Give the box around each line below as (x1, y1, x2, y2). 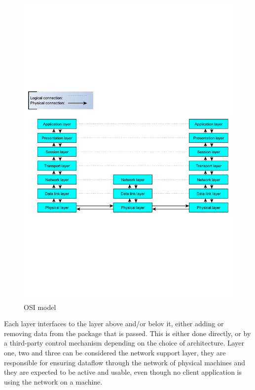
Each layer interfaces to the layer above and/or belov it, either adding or (4, 318, 224, 329)
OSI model (24, 302, 56, 312)
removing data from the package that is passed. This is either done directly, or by (4, 328, 251, 338)
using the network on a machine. (4, 376, 103, 387)
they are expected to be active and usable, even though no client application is (4, 367, 242, 377)
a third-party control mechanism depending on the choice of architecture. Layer (4, 338, 245, 348)
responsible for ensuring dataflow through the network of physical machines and (4, 357, 246, 367)
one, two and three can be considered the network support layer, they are (4, 347, 226, 358)
